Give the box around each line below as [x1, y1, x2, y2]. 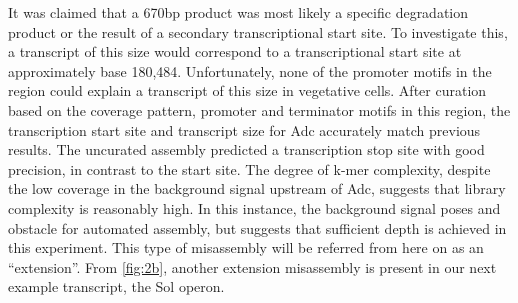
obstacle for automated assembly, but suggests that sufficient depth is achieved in [8, 217, 507, 238]
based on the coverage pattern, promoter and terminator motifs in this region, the [8, 99, 511, 120]
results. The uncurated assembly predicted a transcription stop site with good [8, 139, 485, 160]
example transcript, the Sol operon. [8, 276, 225, 297]
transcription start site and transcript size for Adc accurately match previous [8, 119, 481, 140]
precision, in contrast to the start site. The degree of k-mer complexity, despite [8, 158, 491, 179]
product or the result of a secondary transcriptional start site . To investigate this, [8, 21, 508, 42]
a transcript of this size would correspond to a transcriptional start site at [8, 41, 462, 62]
